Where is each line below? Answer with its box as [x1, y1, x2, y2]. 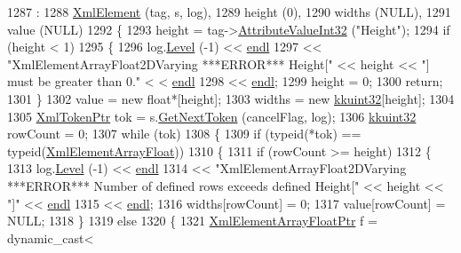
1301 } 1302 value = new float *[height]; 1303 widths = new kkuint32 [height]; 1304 [7, 89, 455, 107]
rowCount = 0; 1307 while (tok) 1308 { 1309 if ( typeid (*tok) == [7, 124, 362, 143]
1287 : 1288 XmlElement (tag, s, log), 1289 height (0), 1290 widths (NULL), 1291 [7, 3, 451, 20]
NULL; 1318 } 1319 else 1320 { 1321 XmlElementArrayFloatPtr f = [7, 211, 378, 230]
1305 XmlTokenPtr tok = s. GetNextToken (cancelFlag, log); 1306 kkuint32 [7, 107, 417, 125]
